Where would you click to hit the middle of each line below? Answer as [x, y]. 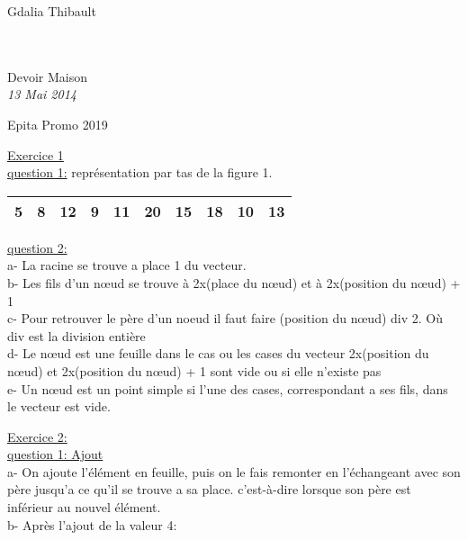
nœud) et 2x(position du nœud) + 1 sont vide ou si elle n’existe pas [194, 370]
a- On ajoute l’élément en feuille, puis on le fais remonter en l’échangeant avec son [234, 471]
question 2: [37, 247]
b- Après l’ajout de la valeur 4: [92, 524]
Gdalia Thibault [52, 11]
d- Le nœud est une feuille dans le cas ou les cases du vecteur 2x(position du [218, 353]
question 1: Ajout [55, 454]
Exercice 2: [37, 436]
